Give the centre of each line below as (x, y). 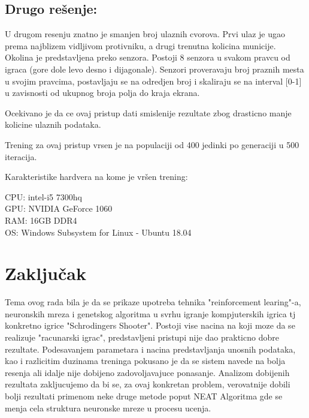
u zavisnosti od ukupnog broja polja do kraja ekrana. (102, 93)
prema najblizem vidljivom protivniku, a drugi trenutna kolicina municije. (140, 45)
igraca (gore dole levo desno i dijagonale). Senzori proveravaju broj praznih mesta (154, 69)
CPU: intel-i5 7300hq (43, 196)
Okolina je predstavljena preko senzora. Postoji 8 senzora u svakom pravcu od (148, 57)
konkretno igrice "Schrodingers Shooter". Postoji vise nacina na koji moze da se (150, 325)
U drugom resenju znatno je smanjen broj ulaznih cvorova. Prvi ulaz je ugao (145, 34)
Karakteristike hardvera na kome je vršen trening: (96, 177)
